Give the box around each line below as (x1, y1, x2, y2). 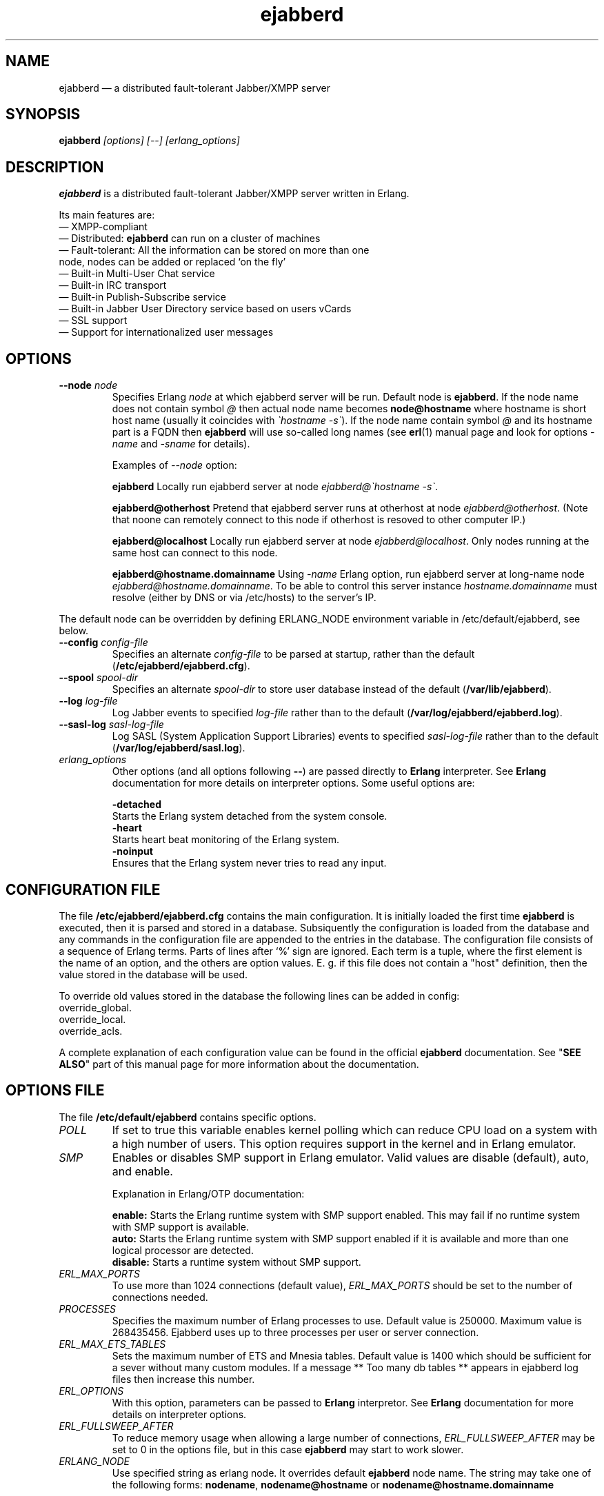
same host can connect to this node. (112, 547, 278, 559)
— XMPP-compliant (59, 221, 148, 233)
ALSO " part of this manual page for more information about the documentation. (59, 1058, 419, 1070)
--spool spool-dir (59, 671, 138, 684)
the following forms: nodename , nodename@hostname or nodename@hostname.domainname (112, 1478, 554, 1490)
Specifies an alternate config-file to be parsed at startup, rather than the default (112, 648, 475, 660)
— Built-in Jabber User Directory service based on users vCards (59, 303, 352, 315)
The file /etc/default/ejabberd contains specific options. (59, 1111, 316, 1123)
